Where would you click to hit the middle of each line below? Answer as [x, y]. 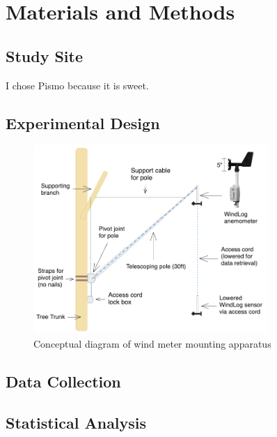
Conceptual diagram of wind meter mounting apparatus [152, 343]
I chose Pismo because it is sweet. [77, 85]
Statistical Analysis [76, 422]
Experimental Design [83, 123]
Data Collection [63, 381]
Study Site [45, 55]
